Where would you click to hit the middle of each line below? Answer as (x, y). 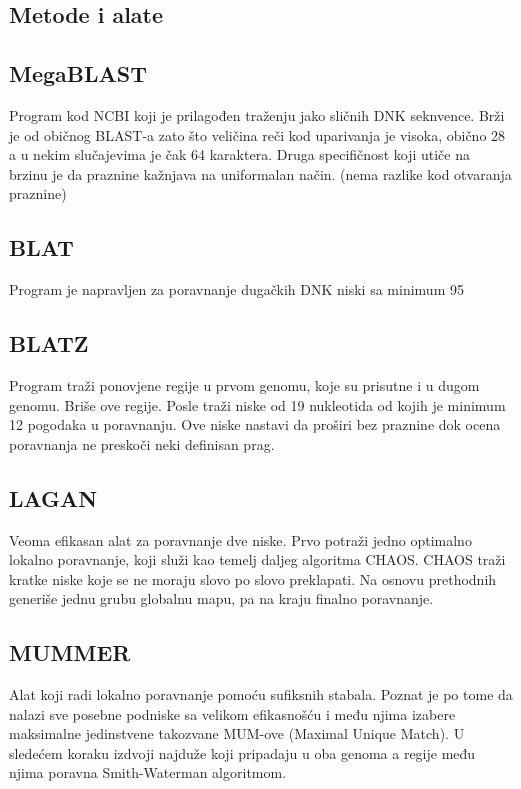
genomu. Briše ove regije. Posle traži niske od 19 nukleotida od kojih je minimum (257, 404)
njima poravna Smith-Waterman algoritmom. (148, 772)
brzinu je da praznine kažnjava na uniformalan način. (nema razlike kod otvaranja (260, 173)
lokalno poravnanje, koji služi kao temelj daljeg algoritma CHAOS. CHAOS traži (257, 559)
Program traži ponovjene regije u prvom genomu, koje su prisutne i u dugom (244, 384)
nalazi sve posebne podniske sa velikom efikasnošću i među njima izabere (232, 713)
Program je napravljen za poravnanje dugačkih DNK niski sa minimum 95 (236, 289)
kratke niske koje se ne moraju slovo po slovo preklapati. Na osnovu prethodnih (253, 578)
